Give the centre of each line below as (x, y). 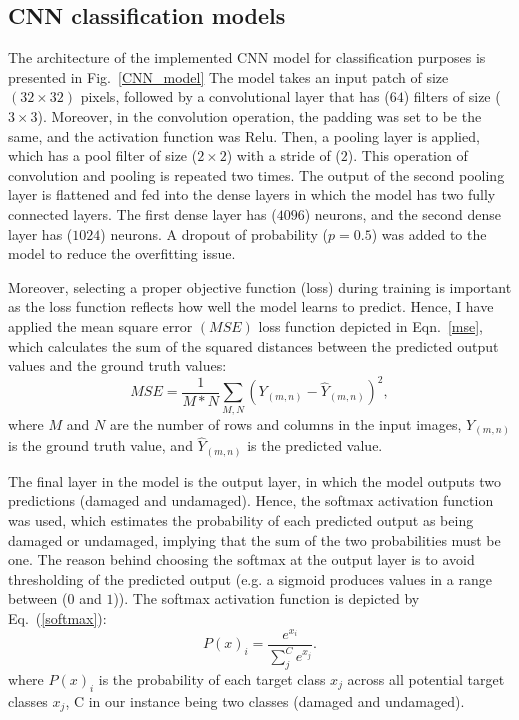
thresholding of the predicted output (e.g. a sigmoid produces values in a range (250, 578)
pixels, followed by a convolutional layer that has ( (235, 96)
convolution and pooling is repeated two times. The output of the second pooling (256, 174)
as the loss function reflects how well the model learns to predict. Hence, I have (251, 306)
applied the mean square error (100, 325)
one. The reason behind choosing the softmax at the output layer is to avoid (241, 559)
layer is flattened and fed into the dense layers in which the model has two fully (252, 194)
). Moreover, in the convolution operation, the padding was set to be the (259, 115)
